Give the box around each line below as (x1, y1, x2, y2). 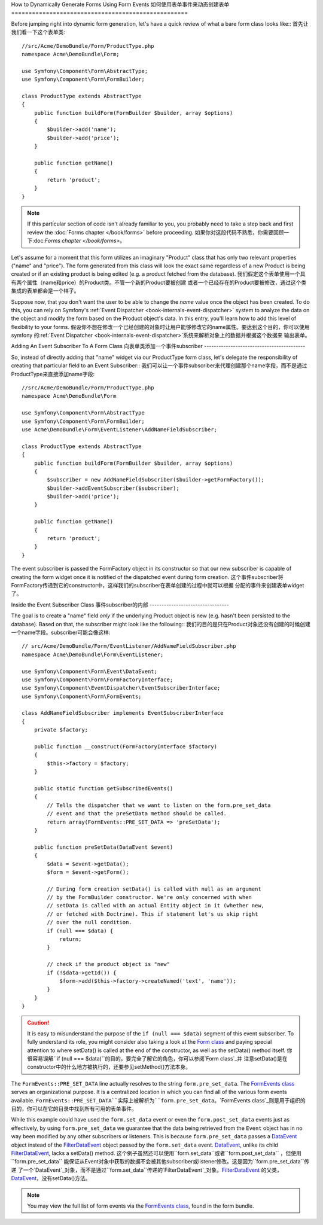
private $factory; (33, 727, 89, 733)
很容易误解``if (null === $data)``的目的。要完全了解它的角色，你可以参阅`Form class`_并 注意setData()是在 (27, 1055, 288, 1062)
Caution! (27, 1019, 50, 1026)
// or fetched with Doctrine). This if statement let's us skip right (47, 910, 258, 918)
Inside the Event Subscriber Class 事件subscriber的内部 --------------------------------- (11, 601, 230, 608)
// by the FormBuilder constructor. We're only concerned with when (47, 894, 252, 901)
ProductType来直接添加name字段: (11, 370, 95, 377)
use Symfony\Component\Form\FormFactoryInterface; (22, 676, 173, 683)
